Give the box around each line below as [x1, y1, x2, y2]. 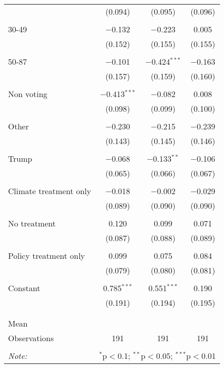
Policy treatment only [8, 250, 85, 261]
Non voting [8, 88, 47, 100]
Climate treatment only [8, 185, 91, 197]
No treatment [8, 217, 56, 229]
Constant [8, 282, 40, 294]
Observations [8, 332, 54, 344]
